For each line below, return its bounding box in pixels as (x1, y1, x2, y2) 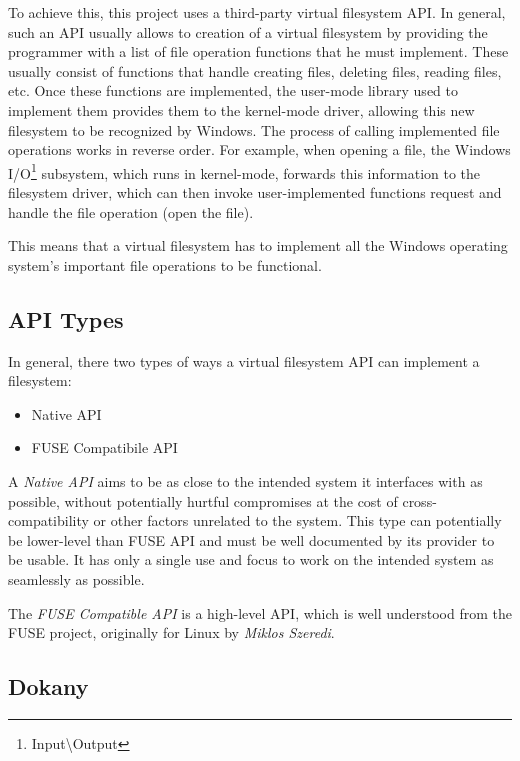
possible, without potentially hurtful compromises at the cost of (8, 490, 398, 511)
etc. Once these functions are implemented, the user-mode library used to (8, 80, 458, 101)
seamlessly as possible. (8, 568, 145, 589)
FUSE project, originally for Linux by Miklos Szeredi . (8, 622, 335, 643)
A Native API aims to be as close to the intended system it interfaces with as (8, 470, 483, 491)
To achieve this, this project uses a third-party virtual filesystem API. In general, (8, 2, 506, 22)
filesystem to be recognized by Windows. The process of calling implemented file (8, 119, 500, 140)
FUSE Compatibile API (31, 437, 178, 458)
